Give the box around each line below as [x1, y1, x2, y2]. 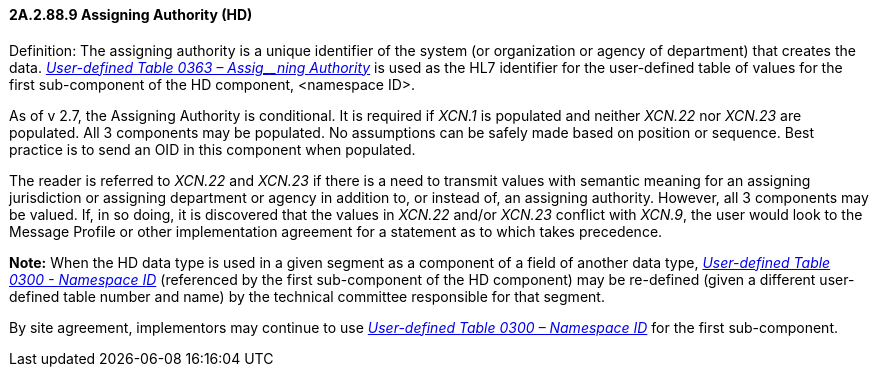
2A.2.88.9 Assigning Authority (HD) [9, 6, 253, 23]
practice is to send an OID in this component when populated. [9, 140, 416, 158]
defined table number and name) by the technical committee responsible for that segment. [9, 287, 605, 305]
